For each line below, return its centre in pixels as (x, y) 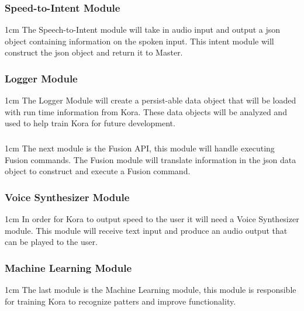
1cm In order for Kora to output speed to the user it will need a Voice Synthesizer (152, 218)
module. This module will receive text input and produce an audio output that (146, 230)
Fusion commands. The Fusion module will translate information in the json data (151, 159)
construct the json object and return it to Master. (94, 52)
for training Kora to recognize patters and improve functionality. (120, 301)
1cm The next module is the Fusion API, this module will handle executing (140, 148)
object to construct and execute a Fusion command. (98, 171)
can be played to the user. (51, 242)
